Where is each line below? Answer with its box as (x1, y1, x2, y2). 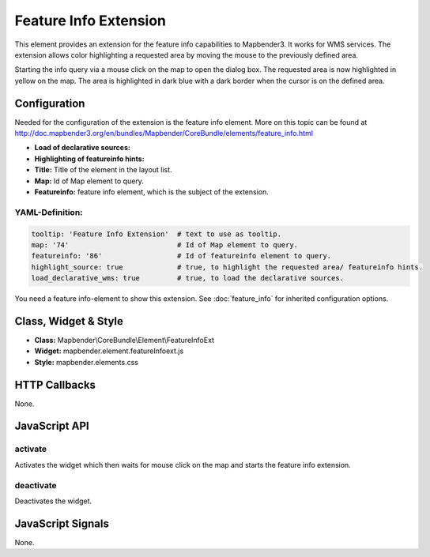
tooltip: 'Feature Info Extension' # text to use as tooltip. (31, 229, 282, 239)
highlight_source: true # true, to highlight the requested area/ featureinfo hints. (31, 262, 423, 272)
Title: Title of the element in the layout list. (34, 165, 173, 175)
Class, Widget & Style (14, 314, 124, 328)
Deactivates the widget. (14, 496, 92, 506)
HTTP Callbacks (14, 378, 96, 391)
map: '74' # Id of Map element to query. (31, 240, 299, 249)
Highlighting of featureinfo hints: (34, 154, 145, 164)
